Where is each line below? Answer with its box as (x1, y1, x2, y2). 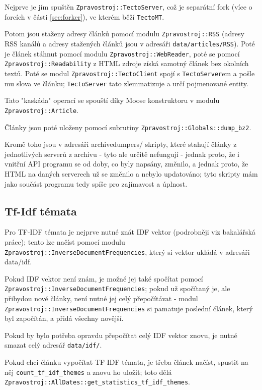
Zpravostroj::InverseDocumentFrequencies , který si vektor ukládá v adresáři (5, 246, 250, 257)
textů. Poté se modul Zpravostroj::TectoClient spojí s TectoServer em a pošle (5, 68, 255, 78)
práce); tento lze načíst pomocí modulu (5, 236, 125, 247)
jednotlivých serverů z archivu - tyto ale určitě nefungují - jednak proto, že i (5, 148, 239, 159)
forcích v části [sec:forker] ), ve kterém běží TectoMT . (5, 11, 164, 22)
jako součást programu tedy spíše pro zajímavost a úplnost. (5, 178, 188, 189)
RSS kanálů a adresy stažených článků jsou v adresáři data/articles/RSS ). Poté (5, 38, 255, 48)
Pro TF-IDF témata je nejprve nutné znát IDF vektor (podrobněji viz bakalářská (5, 227, 255, 237)
